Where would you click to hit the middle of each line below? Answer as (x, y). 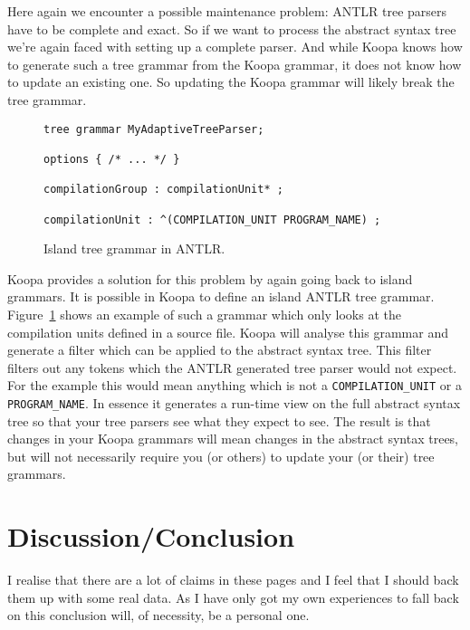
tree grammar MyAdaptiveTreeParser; (154, 129)
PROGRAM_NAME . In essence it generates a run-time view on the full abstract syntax (234, 402)
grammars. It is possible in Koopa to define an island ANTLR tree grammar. (221, 296)
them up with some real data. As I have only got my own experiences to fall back (233, 597)
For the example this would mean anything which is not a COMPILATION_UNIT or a (235, 385)
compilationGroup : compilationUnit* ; (163, 190)
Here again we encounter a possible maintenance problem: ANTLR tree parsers (227, 11)
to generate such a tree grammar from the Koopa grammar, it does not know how (235, 64)
